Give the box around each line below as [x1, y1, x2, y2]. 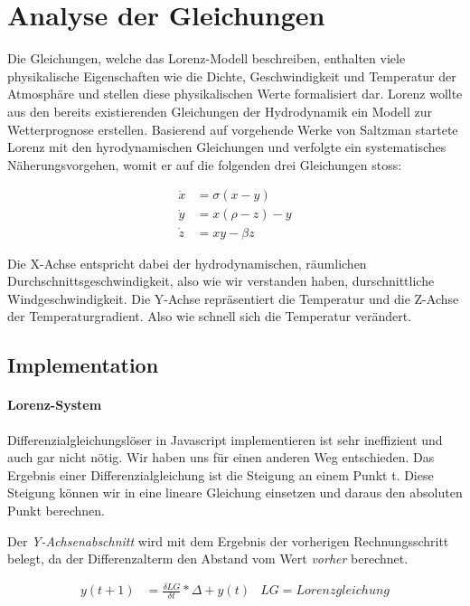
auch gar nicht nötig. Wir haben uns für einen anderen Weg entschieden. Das [7, 448, 435, 467]
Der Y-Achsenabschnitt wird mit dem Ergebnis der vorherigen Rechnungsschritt [7, 531, 449, 550]
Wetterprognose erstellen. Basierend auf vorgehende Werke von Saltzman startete [7, 119, 458, 138]
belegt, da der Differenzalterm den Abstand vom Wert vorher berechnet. [7, 549, 409, 568]
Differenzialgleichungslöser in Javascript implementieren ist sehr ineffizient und [7, 430, 443, 449]
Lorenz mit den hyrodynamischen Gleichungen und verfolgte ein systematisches [7, 137, 446, 156]
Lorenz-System [7, 395, 102, 414]
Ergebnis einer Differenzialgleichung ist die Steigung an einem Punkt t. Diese [7, 465, 434, 484]
